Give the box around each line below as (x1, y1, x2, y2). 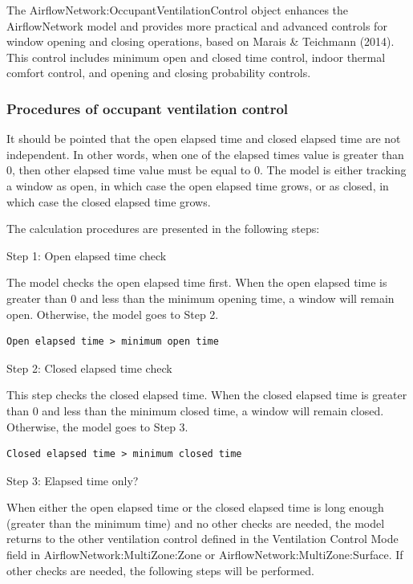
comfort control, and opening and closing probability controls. (6, 64, 311, 81)
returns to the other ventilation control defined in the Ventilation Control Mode (6, 530, 399, 547)
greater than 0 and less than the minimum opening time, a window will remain (6, 289, 395, 306)
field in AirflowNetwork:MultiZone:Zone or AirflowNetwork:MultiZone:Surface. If (6, 546, 403, 563)
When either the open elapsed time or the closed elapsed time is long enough (6, 499, 384, 516)
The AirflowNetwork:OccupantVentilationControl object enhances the (6, 2, 349, 18)
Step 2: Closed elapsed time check (6, 359, 172, 376)
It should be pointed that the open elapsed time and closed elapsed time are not (6, 130, 401, 147)
